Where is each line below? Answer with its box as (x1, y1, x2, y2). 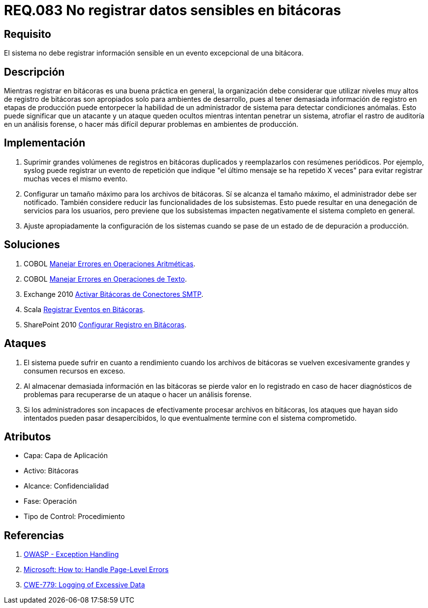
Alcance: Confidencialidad (24, 482, 109, 491)
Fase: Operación (24, 497, 77, 506)
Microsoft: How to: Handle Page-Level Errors (24, 565, 169, 574)
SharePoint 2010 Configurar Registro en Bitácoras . (24, 320, 186, 329)
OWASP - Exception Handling (24, 550, 119, 559)
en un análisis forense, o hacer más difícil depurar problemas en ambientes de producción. (4, 120, 299, 129)
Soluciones (4, 238, 60, 251)
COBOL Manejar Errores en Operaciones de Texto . (24, 274, 187, 283)
